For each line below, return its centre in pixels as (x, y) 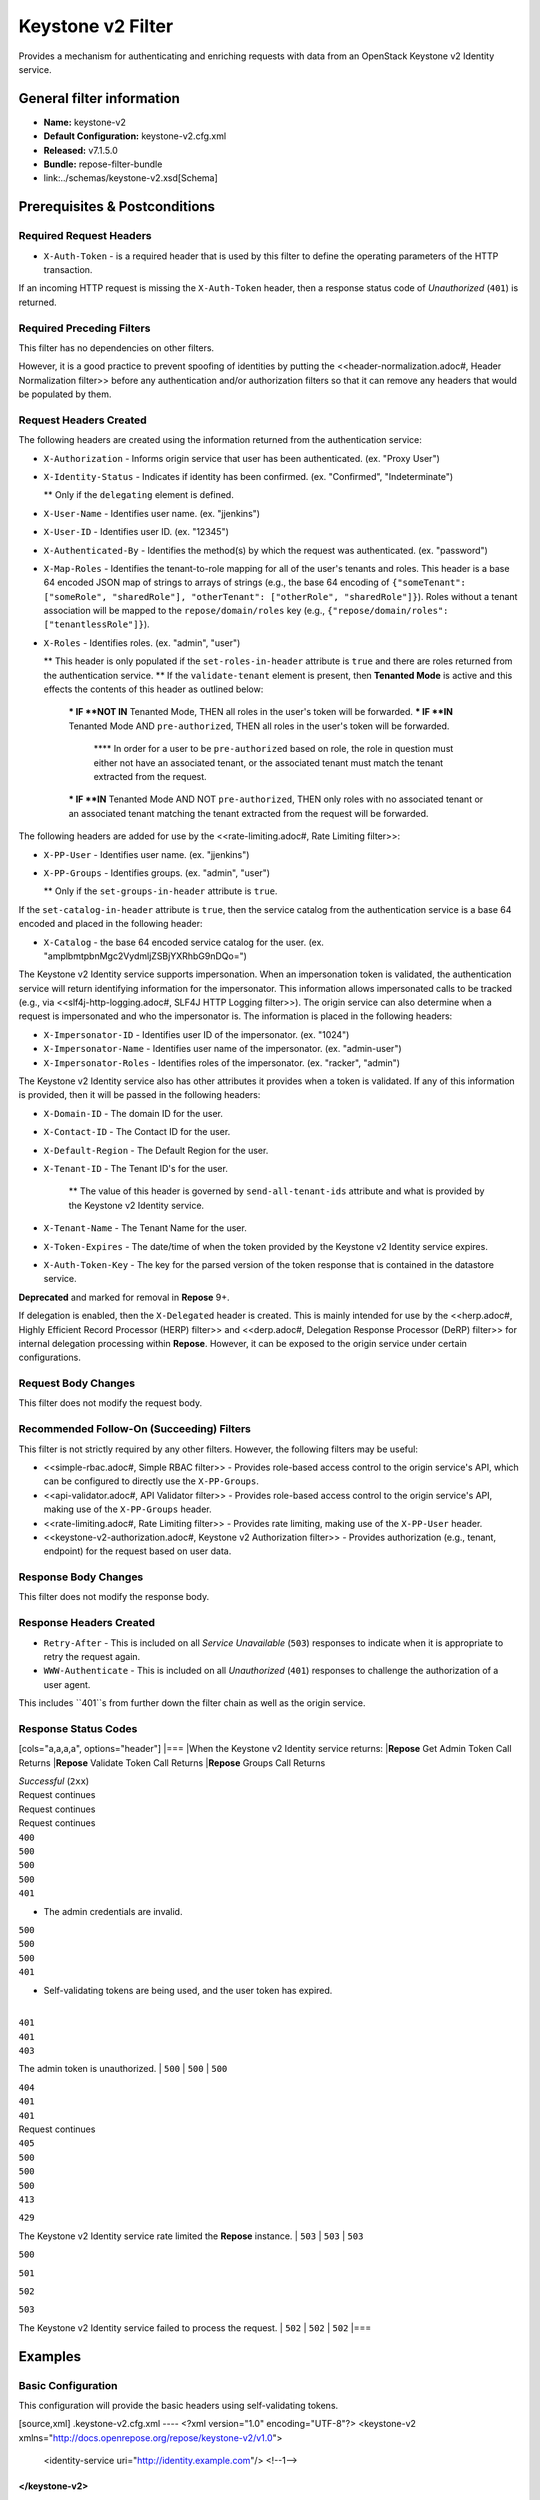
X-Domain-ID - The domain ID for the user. (133, 1113)
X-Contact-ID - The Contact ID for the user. (137, 1132)
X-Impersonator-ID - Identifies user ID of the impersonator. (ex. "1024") (196, 1034)
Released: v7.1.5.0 (81, 150)
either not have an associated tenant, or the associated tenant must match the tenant (268, 762)
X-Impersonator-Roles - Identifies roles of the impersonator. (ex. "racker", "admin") (221, 1062)
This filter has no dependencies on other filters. (116, 347)
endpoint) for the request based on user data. (137, 1551)
